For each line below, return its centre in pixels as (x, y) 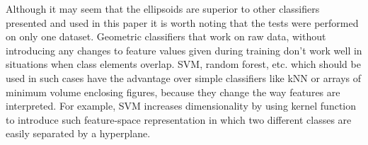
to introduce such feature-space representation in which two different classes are (179, 119)
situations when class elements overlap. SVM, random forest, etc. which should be (183, 64)
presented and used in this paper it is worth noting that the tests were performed (182, 22)
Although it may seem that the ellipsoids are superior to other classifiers (163, 8)
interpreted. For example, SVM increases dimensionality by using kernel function (181, 106)
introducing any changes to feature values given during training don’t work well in (184, 50)
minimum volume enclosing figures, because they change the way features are (173, 92)
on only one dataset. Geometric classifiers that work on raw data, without (166, 36)
